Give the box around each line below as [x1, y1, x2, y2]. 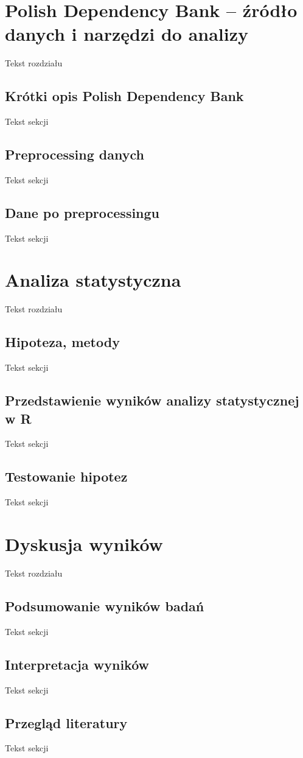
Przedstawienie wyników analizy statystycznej [5, 391, 299, 410]
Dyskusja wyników [5, 531, 163, 556]
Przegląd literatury [5, 713, 128, 732]
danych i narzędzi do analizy [5, 21, 249, 46]
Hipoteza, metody [5, 332, 120, 351]
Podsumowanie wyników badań [5, 596, 204, 615]
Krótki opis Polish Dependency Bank [5, 86, 244, 105]
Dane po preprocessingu [5, 203, 160, 222]
